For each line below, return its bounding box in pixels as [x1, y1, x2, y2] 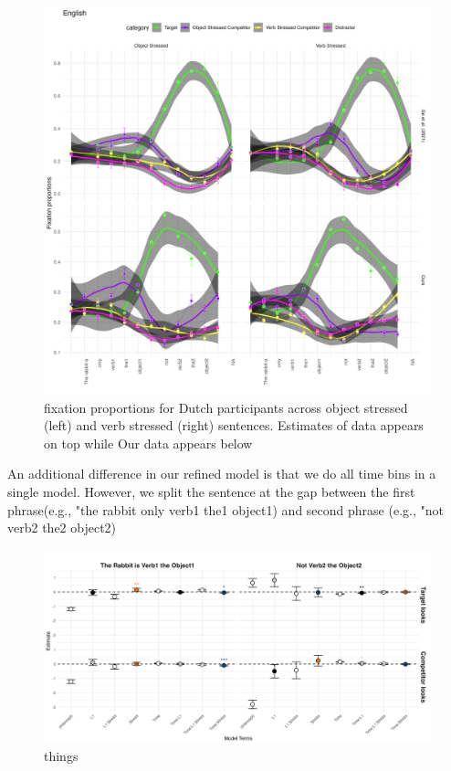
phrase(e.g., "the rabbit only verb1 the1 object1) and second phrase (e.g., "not [7, 500, 444, 519]
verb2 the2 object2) [7, 518, 117, 537]
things [44, 746, 79, 766]
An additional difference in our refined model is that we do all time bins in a [7, 464, 436, 483]
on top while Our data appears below [44, 433, 253, 452]
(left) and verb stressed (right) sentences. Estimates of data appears [44, 416, 424, 435]
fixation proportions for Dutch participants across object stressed [44, 397, 408, 417]
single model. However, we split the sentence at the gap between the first [7, 481, 415, 501]
